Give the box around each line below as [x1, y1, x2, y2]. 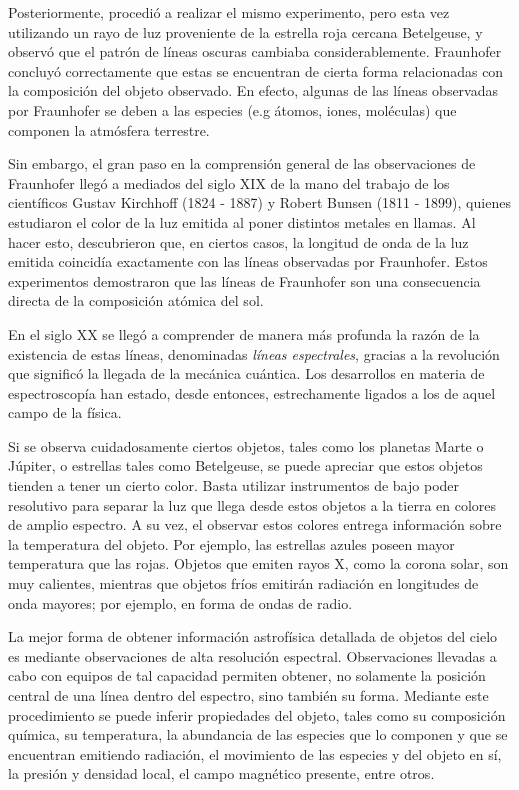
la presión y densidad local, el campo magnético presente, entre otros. [8, 763, 435, 784]
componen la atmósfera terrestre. [8, 119, 210, 140]
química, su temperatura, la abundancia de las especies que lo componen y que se [8, 724, 508, 745]
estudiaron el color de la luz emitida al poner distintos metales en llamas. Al [8, 211, 476, 232]
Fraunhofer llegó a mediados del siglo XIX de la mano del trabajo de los [8, 172, 450, 193]
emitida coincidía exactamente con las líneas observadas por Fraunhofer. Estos [8, 251, 488, 272]
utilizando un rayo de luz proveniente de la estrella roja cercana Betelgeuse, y [8, 21, 483, 42]
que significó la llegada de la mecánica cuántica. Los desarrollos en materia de [8, 363, 485, 384]
